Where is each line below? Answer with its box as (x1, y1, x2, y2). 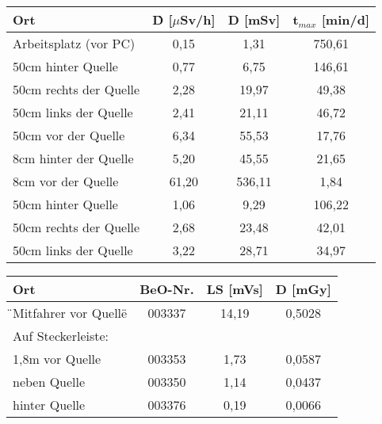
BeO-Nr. (139, 280, 194, 298)
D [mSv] (227, 10, 281, 29)
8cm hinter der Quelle (13, 149, 134, 167)
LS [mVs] (206, 280, 263, 298)
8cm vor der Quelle (13, 172, 119, 190)
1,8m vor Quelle (13, 350, 101, 368)
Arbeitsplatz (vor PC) (13, 34, 136, 52)
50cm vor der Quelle (13, 126, 125, 144)
